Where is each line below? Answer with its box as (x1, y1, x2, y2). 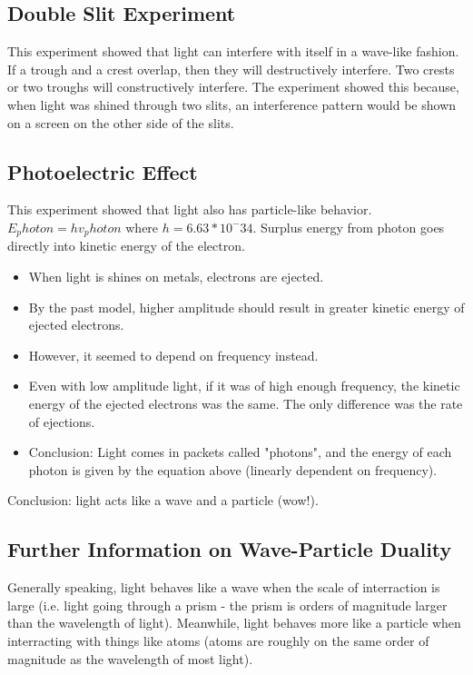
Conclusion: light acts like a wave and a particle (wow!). (7, 491, 319, 510)
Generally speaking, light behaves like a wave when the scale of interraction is (7, 578, 440, 597)
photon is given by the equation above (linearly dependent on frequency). (28, 460, 438, 479)
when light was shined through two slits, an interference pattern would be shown (7, 94, 457, 114)
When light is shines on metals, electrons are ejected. (28, 267, 324, 286)
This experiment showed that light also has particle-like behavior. (7, 200, 372, 219)
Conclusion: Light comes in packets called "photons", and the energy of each (28, 442, 452, 462)
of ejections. (28, 412, 95, 431)
